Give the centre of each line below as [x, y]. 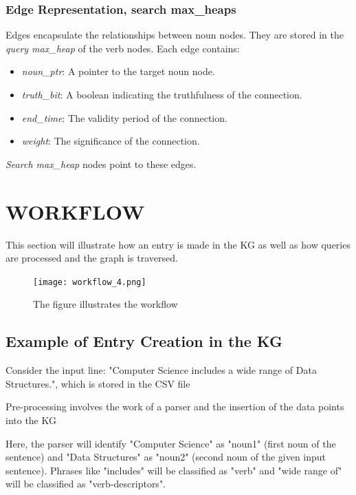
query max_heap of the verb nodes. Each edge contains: [123, 48]
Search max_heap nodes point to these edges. [101, 164]
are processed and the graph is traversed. [92, 258]
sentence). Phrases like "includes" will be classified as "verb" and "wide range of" [174, 470]
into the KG [31, 420]
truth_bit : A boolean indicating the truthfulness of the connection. [162, 94]
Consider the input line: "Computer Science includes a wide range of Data [161, 370]
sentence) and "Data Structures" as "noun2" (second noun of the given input [166, 457]
